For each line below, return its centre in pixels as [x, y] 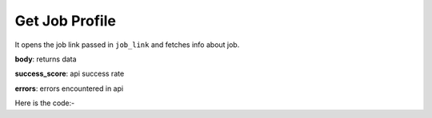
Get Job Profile [65, 21]
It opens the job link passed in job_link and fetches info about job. [127, 45]
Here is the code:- [45, 103]
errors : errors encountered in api [69, 88]
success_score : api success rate [70, 74]
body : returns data [46, 59]
